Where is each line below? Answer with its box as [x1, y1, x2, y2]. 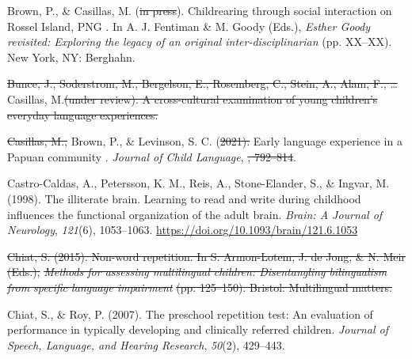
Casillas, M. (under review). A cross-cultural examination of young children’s [7, 90, 378, 107]
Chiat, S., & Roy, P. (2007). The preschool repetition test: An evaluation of [7, 305, 373, 322]
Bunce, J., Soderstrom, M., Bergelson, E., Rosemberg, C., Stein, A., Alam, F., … [7, 75, 398, 92]
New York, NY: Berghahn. [7, 48, 135, 65]
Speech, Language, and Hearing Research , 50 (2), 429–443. [7, 336, 285, 353]
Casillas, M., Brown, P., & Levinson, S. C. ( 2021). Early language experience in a [7, 133, 402, 149]
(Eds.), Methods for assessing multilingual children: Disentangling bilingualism [7, 263, 387, 280]
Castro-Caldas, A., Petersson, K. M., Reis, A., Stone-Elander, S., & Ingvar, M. [7, 175, 390, 191]
